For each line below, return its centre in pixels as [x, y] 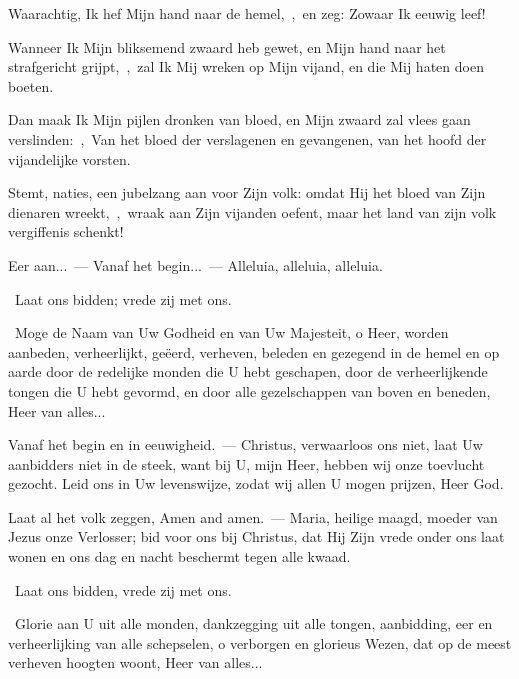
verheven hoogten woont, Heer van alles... [135, 662]
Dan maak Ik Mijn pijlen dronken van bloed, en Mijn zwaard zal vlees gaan [239, 119]
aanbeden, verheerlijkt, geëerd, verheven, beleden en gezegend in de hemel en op [254, 351]
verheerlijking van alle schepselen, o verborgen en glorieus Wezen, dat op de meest [260, 642]
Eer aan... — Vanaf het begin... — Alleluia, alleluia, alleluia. [195, 264]
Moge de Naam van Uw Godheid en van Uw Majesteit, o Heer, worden [231, 332]
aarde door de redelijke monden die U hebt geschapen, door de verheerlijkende [248, 371]
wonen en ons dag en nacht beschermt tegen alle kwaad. [179, 556]
